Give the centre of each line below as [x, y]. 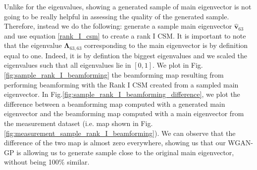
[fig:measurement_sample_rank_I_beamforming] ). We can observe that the [120, 133]
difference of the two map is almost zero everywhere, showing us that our [115, 143]
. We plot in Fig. [178, 65]
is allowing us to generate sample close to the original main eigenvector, [125, 152]
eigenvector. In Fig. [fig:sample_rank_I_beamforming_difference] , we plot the [122, 94]
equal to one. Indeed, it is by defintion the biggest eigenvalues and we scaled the [126, 55]
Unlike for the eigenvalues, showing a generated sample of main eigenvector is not [128, 6]
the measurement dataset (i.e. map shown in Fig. [78, 123]
